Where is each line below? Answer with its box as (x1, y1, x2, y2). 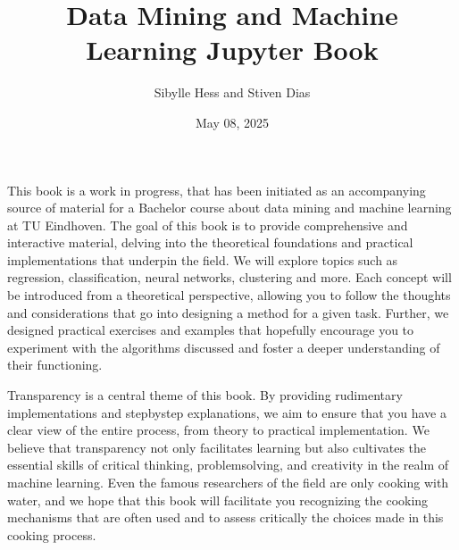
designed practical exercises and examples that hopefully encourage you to (7, 321, 414, 339)
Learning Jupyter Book (86, 31, 379, 68)
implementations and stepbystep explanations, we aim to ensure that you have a (7, 403, 446, 421)
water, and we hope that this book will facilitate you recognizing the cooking (7, 490, 429, 509)
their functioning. (7, 355, 103, 374)
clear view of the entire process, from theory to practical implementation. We (7, 421, 430, 439)
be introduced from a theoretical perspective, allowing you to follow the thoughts (7, 286, 451, 304)
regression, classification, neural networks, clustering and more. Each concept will (7, 268, 452, 287)
